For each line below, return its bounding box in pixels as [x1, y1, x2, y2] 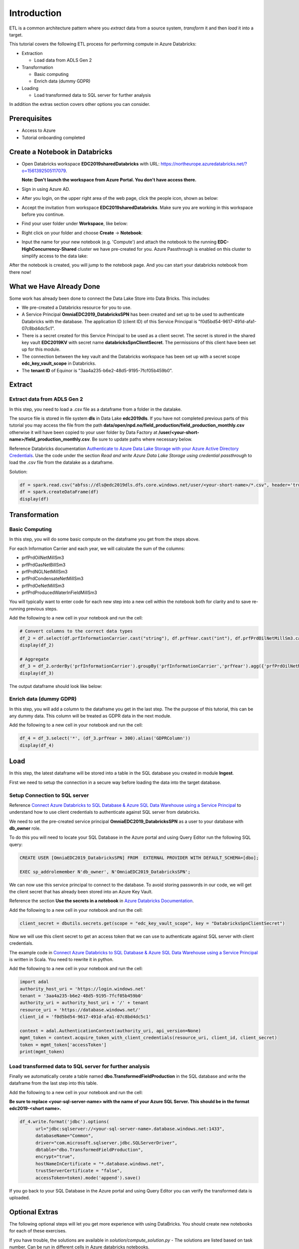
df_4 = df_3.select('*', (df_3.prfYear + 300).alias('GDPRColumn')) [19, 735, 191, 741]
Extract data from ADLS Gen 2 [9, 396, 83, 403]
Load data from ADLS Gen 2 [34, 57, 92, 63]
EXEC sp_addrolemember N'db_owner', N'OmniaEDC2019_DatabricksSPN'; [19, 869, 191, 874]
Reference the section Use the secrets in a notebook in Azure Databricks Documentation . [9, 898, 194, 904]
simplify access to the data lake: [21, 253, 88, 259]
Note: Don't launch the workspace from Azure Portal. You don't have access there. [21, 177, 197, 183]
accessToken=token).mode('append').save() [35, 1175, 141, 1181]
